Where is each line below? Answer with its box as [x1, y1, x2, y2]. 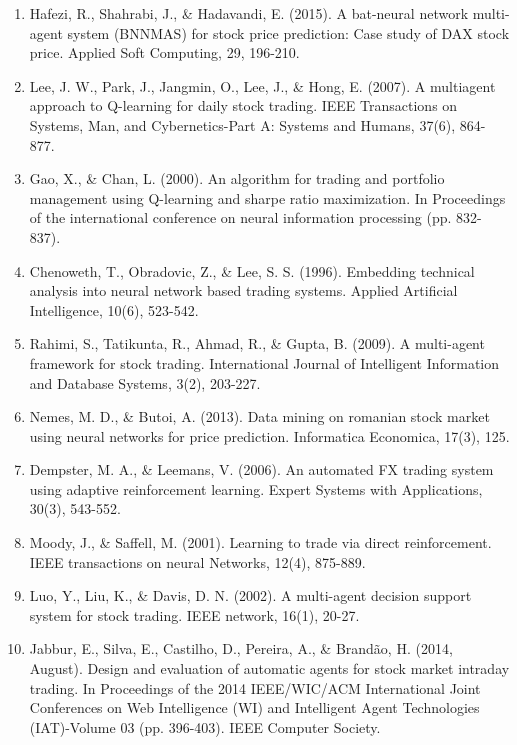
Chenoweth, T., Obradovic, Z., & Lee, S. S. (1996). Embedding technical [29, 260, 475, 281]
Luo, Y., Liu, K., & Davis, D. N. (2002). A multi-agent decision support [29, 585, 472, 606]
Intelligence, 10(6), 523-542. [29, 299, 199, 320]
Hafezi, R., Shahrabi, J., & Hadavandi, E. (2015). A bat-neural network [29, 3, 469, 23]
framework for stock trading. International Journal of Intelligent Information [29, 352, 500, 373]
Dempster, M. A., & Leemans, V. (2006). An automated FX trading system [29, 459, 494, 480]
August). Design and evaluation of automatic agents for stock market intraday [29, 658, 510, 679]
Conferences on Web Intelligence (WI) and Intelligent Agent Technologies [29, 697, 480, 718]
